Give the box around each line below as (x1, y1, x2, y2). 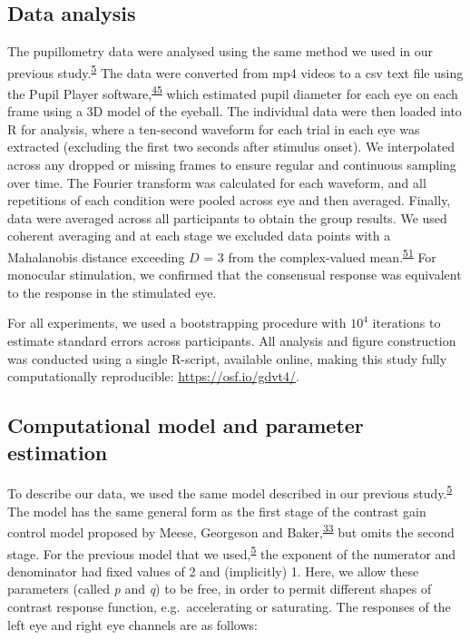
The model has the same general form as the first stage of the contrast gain (7, 501, 426, 520)
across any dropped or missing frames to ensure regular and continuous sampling (7, 155, 456, 174)
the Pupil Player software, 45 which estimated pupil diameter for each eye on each (7, 82, 458, 103)
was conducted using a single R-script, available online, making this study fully (7, 349, 447, 368)
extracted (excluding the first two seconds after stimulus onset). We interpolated (7, 137, 455, 156)
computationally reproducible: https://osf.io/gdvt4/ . (7, 367, 299, 386)
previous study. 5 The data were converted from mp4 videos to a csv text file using (7, 60, 464, 82)
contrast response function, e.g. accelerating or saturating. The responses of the (7, 596, 451, 615)
